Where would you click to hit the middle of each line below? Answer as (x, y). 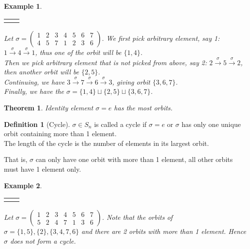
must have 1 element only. (43, 169)
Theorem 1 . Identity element (49, 107)
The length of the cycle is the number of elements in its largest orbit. (107, 143)
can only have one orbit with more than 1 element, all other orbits (134, 159)
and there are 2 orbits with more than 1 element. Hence (164, 231)
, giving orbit (131, 81)
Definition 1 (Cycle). (37, 124)
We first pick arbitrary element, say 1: (163, 38)
